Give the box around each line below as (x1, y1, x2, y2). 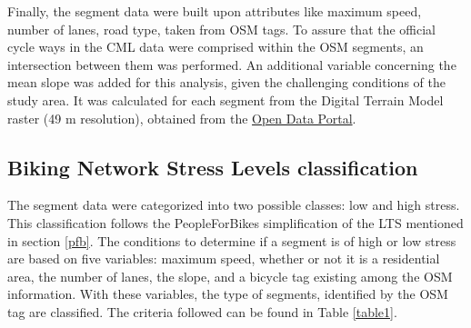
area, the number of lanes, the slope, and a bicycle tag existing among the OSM (7, 266, 453, 285)
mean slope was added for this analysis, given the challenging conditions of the (7, 73, 446, 92)
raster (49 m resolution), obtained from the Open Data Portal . (7, 108, 356, 127)
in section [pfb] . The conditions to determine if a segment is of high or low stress (7, 231, 456, 250)
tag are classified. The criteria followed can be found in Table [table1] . (7, 302, 397, 321)
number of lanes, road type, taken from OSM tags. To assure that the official (7, 19, 436, 38)
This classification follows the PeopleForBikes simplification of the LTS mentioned (7, 213, 464, 232)
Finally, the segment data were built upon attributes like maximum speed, (7, 2, 422, 20)
